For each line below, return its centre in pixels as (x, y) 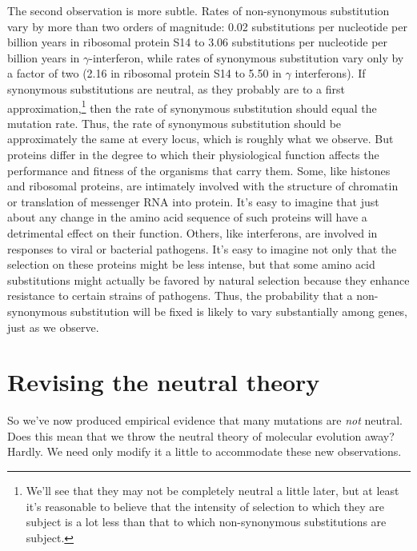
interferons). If (330, 73)
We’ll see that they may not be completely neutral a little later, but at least (213, 491)
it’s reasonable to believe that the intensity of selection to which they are (205, 506)
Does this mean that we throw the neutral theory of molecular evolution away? (201, 435)
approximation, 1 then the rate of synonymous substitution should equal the (192, 106)
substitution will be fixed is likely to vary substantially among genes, (239, 311)
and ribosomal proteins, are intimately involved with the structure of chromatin (203, 186)
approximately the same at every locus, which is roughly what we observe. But (200, 139)
